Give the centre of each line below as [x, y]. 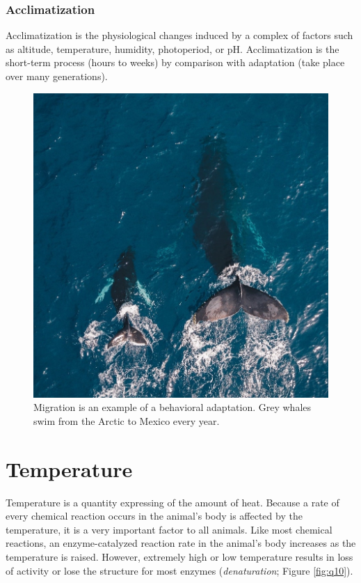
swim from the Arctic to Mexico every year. [127, 420]
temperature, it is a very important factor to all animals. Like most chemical [169, 529]
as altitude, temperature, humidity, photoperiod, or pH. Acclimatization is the [173, 48]
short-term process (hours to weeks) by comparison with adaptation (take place [175, 62]
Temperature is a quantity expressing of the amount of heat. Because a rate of [173, 502]
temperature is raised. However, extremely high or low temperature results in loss [179, 557]
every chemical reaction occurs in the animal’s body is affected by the [154, 516]
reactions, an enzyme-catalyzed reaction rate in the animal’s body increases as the [181, 543]
